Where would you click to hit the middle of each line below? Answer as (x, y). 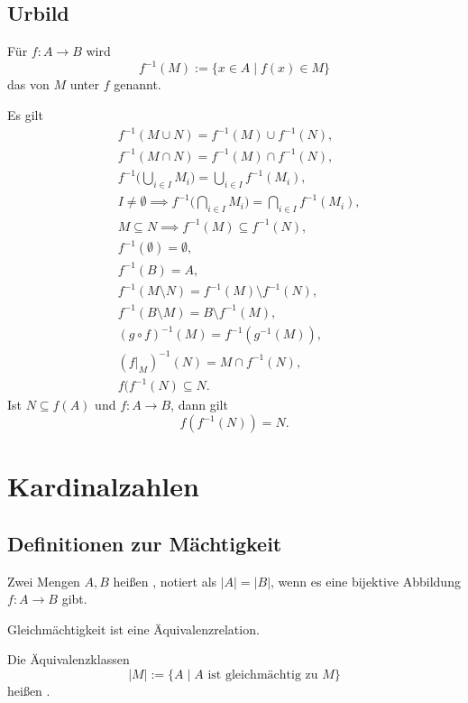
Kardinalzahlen (103, 486)
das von (28, 84)
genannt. (138, 84)
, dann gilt (199, 405)
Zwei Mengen (44, 581)
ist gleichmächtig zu (263, 675)
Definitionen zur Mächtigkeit (145, 543)
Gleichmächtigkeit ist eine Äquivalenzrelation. (133, 629)
